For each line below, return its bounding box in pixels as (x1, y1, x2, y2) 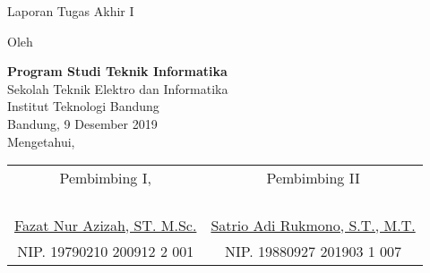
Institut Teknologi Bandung (7, 97, 159, 115)
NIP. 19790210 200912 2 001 (17, 241, 194, 262)
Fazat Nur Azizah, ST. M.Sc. (14, 215, 197, 236)
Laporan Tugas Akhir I (7, 2, 134, 20)
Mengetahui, (7, 132, 75, 150)
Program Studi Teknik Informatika (7, 62, 228, 81)
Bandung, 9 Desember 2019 (7, 114, 158, 132)
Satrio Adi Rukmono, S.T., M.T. (211, 215, 416, 236)
